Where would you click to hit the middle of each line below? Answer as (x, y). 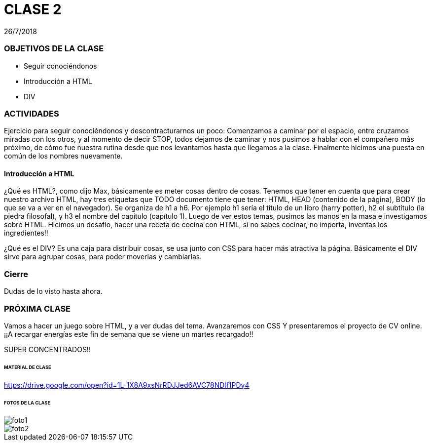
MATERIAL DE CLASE (28, 367)
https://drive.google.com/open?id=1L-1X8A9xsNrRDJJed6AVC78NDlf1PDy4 (127, 385)
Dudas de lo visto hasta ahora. (53, 291)
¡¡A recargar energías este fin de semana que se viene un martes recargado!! (129, 334)
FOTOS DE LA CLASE (27, 403)
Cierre (16, 274)
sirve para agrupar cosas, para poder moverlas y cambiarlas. (103, 257)
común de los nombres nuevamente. (63, 156)
